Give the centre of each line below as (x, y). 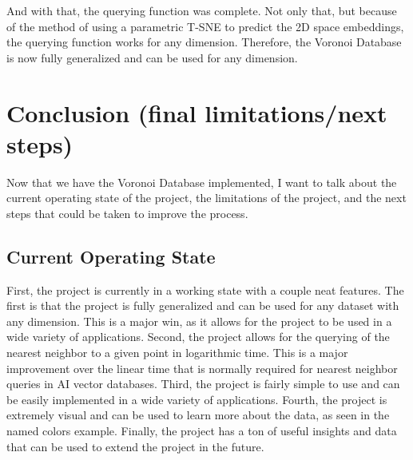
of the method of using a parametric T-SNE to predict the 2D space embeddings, (205, 26)
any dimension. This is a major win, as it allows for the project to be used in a (199, 321)
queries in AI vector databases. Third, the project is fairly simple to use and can (203, 384)
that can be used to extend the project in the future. (135, 446)
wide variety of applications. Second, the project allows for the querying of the (198, 337)
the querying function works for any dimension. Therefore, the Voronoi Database (204, 42)
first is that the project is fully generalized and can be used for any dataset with (203, 305)
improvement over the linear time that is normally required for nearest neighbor (202, 368)
